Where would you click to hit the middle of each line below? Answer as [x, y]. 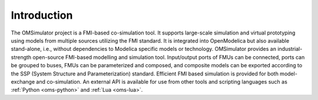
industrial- [290, 49]
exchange [23, 81]
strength [21, 57]
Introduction [42, 15]
